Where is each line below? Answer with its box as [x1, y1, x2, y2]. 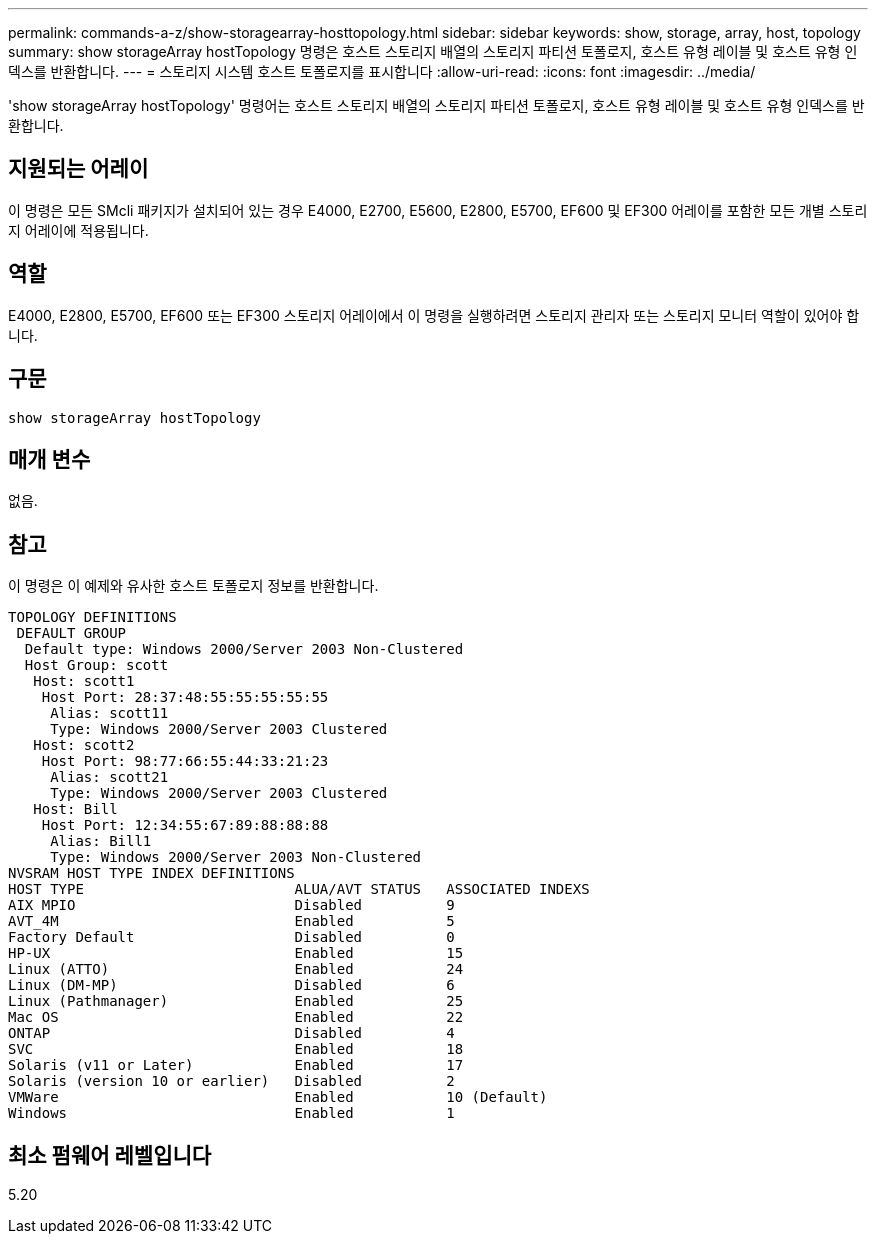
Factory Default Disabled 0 [8, 929, 455, 946]
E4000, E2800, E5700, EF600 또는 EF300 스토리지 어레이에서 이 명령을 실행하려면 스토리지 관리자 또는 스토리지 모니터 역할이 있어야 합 [8, 306, 860, 324]
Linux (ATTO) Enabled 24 [8, 961, 464, 978]
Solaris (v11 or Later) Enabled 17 [8, 1057, 464, 1074]
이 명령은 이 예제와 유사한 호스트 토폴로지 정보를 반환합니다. [8, 577, 379, 595]
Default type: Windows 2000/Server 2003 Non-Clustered [24, 641, 464, 658]
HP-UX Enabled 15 [8, 945, 464, 962]
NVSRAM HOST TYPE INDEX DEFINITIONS [8, 865, 295, 882]
